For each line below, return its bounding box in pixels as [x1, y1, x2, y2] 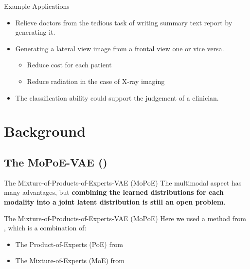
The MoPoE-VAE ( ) [4, 154, 107, 169]
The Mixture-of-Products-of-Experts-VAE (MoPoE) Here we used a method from [4, 213, 247, 223]
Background [4, 121, 86, 141]
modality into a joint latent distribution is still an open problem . [4, 196, 226, 207]
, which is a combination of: [4, 223, 87, 233]
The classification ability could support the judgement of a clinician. [15, 92, 219, 103]
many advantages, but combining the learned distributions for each [4, 187, 224, 197]
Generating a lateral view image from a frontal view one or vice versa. [15, 43, 224, 53]
